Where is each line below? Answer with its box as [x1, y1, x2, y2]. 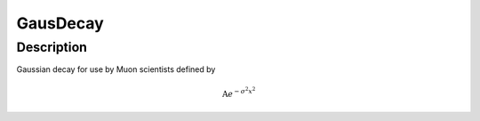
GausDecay [16, 13, 104, 33]
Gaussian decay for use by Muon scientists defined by [16, 64, 216, 75]
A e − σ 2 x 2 [222, 85, 256, 99]
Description [16, 39, 88, 55]
